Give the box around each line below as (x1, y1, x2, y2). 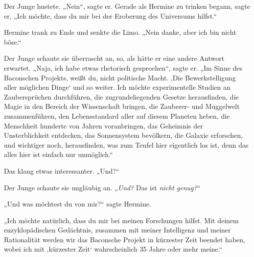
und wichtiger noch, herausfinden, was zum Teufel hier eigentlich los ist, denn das (4, 139, 249, 150)
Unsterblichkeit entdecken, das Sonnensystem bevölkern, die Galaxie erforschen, (4, 130, 243, 140)
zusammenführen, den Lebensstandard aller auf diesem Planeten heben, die (4, 110, 230, 121)
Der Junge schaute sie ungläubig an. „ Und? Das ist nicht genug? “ (4, 182, 201, 192)
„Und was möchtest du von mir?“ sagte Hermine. (4, 199, 151, 209)
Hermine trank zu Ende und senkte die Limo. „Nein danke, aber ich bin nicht (4, 27, 236, 37)
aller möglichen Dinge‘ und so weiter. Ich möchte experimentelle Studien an (4, 82, 231, 92)
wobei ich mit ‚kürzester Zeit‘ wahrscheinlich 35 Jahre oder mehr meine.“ (4, 244, 223, 254)
